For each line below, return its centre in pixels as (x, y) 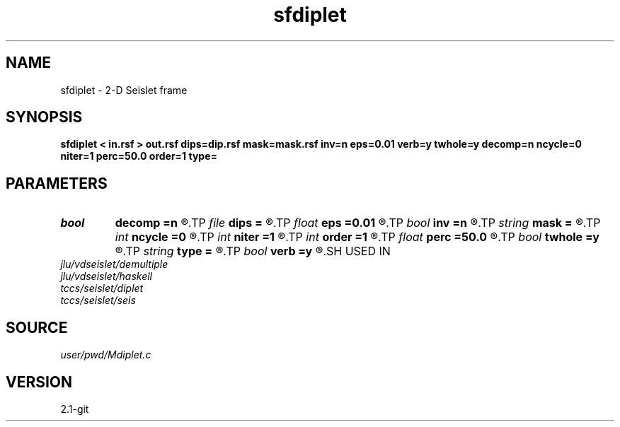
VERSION (39, 382)
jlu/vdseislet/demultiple (114, 264)
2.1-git (75, 409)
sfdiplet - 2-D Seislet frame (124, 90)
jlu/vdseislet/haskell (106, 276)
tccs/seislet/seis (98, 300)
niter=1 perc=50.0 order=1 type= (139, 156)
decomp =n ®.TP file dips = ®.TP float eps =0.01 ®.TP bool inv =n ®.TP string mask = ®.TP (358, 223)
